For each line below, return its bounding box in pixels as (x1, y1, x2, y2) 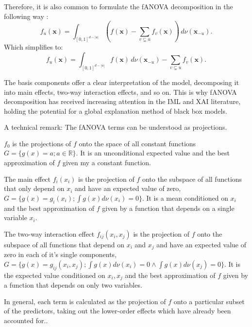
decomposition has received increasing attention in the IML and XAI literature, (4, 96, 241, 106)
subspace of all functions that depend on (4, 239, 124, 249)
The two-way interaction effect (4, 228, 95, 239)
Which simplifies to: (4, 42, 63, 52)
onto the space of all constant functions (79, 138, 196, 148)
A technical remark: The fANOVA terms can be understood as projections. (4, 122, 227, 132)
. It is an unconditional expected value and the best (76, 148, 230, 158)
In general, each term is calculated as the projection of (4, 296, 166, 306)
